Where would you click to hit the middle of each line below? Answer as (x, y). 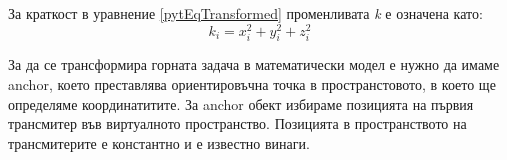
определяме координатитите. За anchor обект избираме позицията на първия (241, 103)
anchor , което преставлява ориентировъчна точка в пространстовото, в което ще (252, 84)
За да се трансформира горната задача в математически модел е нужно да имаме (254, 64)
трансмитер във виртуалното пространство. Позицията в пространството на (237, 123)
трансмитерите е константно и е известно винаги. (159, 142)
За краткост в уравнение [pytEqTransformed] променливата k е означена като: (245, 13)
